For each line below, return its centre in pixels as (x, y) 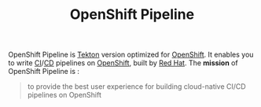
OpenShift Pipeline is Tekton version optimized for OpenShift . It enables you (131, 55)
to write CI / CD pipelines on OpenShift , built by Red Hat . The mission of (123, 63)
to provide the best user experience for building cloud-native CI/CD (136, 87)
